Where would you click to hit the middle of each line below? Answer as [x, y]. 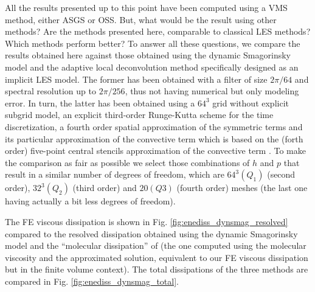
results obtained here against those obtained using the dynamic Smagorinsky [148, 55]
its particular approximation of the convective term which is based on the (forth [154, 138]
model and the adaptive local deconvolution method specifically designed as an [152, 67]
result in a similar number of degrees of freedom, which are [115, 174]
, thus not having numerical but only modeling [212, 91]
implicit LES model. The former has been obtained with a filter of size [136, 79]
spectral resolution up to [50, 91]
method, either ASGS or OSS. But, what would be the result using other [141, 19]
